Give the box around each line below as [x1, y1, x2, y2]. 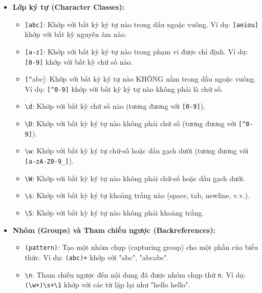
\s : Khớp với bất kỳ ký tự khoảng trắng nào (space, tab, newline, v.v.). [25, 190, 250, 201]
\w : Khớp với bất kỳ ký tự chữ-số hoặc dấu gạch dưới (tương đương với [25, 145, 249, 156]
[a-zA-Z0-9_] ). [25, 155, 74, 166]
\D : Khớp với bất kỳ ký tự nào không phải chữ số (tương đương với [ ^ [25, 118, 246, 129]
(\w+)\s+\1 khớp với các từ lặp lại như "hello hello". [25, 279, 190, 290]
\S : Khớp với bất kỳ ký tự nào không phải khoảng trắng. [25, 207, 204, 218]
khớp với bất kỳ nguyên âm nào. [25, 29, 127, 40]
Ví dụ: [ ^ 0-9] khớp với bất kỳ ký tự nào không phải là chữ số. [25, 83, 223, 94]
